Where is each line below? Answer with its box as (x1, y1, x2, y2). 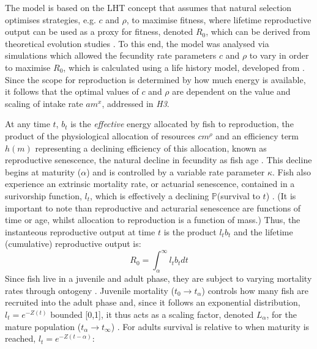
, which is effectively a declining (90, 189, 209, 202)
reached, (5, 332, 36, 345)
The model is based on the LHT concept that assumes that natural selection (5, 1, 292, 13)
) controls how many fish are (201, 284, 308, 296)
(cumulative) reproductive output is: (5, 237, 141, 250)
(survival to (217, 189, 260, 202)
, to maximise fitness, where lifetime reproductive (126, 13, 311, 26)
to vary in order (249, 49, 309, 62)
